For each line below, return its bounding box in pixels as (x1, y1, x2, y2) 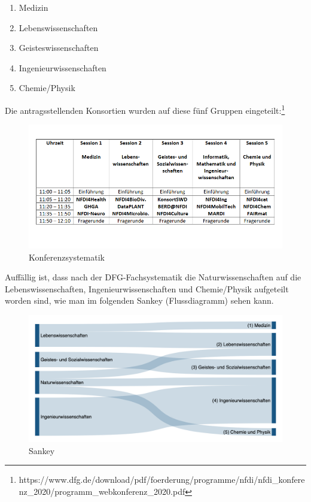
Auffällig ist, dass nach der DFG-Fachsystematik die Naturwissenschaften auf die (5, 271, 301, 283)
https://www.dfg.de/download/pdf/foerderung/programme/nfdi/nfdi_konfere (19, 473, 305, 486)
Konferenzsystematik (29, 250, 105, 263)
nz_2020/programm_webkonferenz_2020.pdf (19, 485, 185, 497)
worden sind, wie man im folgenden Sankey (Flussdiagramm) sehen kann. (5, 294, 274, 307)
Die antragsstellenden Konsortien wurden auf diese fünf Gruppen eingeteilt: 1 (5, 102, 285, 116)
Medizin (19, 1, 48, 13)
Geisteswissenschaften (19, 41, 99, 54)
